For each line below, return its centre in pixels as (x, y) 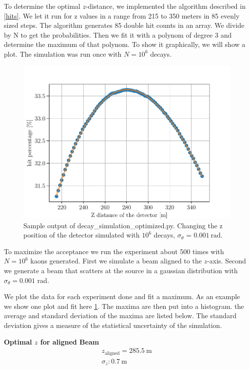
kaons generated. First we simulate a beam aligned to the (116, 261)
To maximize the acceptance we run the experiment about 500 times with (114, 251)
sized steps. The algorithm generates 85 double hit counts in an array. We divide (124, 25)
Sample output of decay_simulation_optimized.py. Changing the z (123, 225)
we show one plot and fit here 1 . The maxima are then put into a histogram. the (124, 306)
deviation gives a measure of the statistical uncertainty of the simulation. (113, 325)
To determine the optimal (42, 6)
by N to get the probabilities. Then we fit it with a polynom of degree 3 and (118, 34)
